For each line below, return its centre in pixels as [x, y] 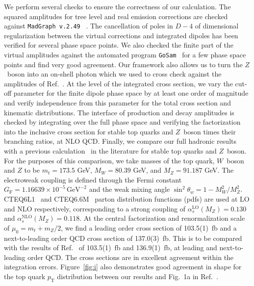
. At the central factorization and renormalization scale [162, 218]
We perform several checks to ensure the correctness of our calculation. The [117, 6]
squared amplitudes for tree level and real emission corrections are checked [116, 16]
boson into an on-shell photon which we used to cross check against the [114, 74]
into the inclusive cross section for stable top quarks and [89, 131]
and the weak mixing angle [129, 189]
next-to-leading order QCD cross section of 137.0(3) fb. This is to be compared [123, 238]
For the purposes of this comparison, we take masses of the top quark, [109, 160]
